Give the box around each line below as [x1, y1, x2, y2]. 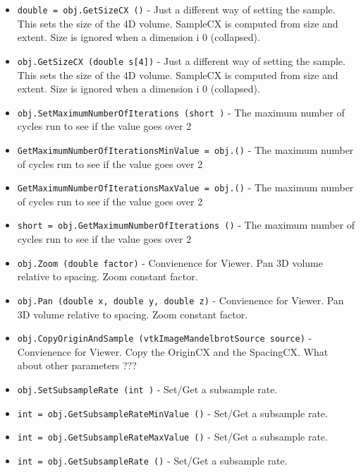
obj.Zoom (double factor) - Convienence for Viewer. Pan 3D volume [17, 255, 323, 270]
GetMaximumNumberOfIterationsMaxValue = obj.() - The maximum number [17, 180, 354, 195]
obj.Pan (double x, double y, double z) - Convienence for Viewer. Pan [17, 292, 344, 307]
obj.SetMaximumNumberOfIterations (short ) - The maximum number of [17, 104, 345, 119]
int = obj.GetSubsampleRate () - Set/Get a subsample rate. [17, 453, 288, 467]
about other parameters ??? [17, 358, 137, 373]
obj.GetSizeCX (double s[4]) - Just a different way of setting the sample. [17, 53, 345, 68]
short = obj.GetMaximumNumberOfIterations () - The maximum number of [17, 217, 355, 232]
